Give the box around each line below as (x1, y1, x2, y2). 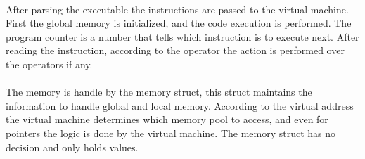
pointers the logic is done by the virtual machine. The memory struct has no (6, 125, 336, 140)
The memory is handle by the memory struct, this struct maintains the (6, 84, 312, 99)
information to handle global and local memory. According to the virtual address (6, 98, 354, 113)
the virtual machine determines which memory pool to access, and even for (6, 112, 328, 127)
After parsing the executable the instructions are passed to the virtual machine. (6, 1, 349, 16)
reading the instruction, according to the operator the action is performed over (6, 43, 345, 58)
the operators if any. (6, 56, 93, 71)
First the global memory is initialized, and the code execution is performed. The (6, 15, 352, 30)
